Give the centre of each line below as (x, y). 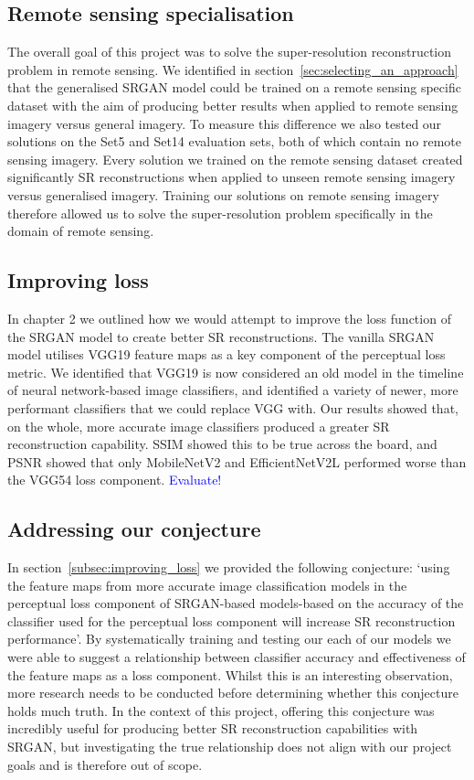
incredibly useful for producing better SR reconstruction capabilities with (213, 728)
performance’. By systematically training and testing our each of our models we (229, 639)
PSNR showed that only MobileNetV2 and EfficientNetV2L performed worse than (237, 461)
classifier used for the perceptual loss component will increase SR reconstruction (232, 620)
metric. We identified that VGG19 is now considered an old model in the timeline (236, 372)
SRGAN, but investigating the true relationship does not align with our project (230, 747)
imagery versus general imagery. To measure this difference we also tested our (225, 123)
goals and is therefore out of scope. (105, 764)
